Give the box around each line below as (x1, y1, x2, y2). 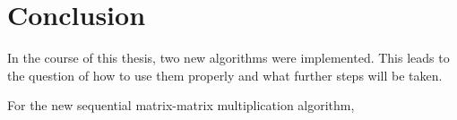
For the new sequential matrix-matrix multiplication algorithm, (7, 96, 355, 115)
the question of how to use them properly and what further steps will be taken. (7, 65, 443, 84)
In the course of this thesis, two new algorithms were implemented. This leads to (7, 48, 450, 67)
